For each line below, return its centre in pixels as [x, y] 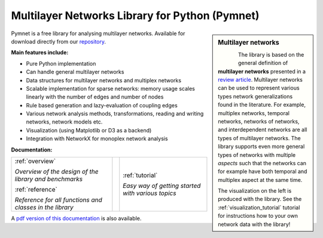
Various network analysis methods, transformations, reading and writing [115, 114]
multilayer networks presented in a [262, 71]
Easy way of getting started [162, 186]
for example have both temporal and [263, 171]
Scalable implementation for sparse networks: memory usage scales [111, 88]
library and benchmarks [49, 179]
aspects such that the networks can [262, 163]
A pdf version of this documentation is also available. [76, 218]
